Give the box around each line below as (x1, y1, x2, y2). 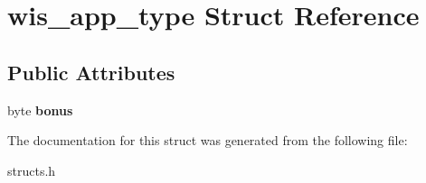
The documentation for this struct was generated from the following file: (7, 131, 408, 150)
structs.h (7, 160, 56, 179)
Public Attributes (7, 58, 175, 86)
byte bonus (7, 100, 73, 119)
